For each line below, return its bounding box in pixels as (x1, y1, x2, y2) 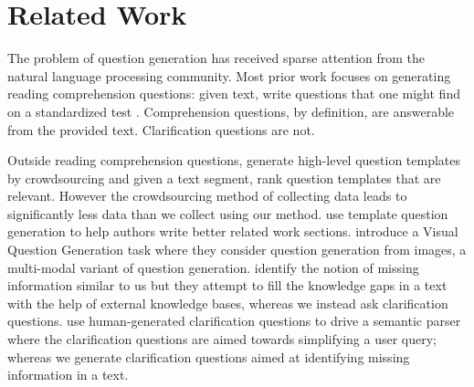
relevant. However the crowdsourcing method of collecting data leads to (7, 186, 407, 205)
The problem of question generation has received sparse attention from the (7, 48, 426, 68)
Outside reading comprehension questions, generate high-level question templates (7, 151, 461, 170)
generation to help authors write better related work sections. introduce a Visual (7, 222, 458, 241)
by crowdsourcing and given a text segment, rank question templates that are (7, 168, 441, 187)
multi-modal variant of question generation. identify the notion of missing (7, 257, 419, 277)
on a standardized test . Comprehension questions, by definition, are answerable (7, 101, 455, 120)
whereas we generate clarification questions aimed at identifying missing (7, 347, 410, 366)
